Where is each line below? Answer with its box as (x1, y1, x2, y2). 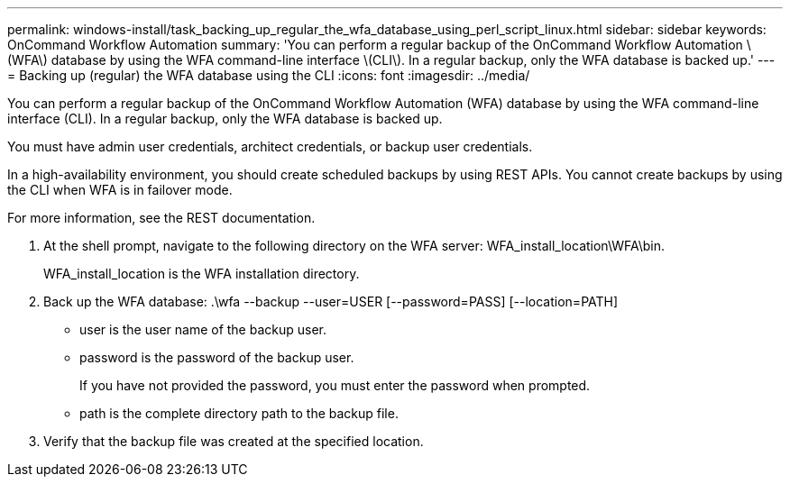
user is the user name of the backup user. (79, 322, 327, 337)
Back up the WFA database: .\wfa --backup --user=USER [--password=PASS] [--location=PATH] (43, 294, 619, 309)
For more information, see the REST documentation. (7, 210, 316, 225)
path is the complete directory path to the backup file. (79, 406, 399, 421)
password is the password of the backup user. (79, 350, 354, 365)
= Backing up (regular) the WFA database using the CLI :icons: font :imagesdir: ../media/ (7, 68, 530, 83)
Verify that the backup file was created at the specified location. (43, 434, 424, 449)
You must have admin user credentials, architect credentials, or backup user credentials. (7, 139, 533, 154)
